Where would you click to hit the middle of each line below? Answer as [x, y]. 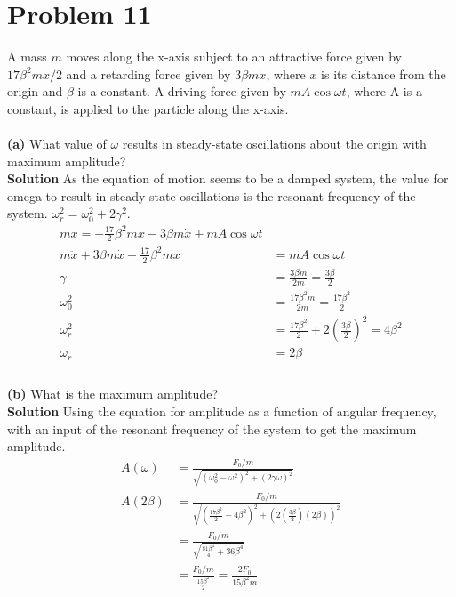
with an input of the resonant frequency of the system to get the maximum [212, 428]
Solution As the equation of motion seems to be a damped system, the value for [228, 178]
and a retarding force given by [148, 73]
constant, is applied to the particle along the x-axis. [148, 108]
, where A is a [384, 91]
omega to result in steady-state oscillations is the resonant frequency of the [212, 195]
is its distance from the [384, 73]
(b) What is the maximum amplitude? [112, 394]
